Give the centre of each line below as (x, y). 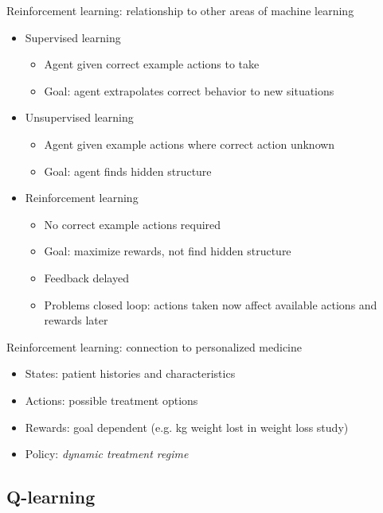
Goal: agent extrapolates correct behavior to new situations (189, 90)
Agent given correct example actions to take (152, 64)
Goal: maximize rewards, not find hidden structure (168, 251)
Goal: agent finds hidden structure (128, 171)
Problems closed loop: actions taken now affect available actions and (211, 304)
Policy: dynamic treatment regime (107, 454)
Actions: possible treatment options (111, 400)
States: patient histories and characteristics (130, 373)
